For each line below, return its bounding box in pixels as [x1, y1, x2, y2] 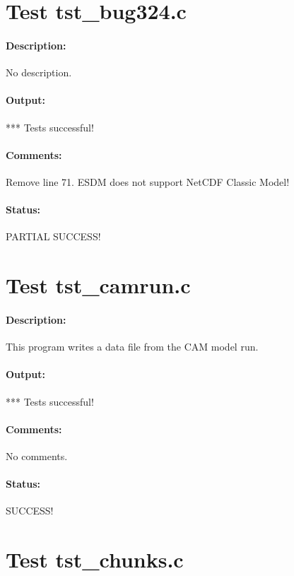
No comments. [6, 448, 68, 463]
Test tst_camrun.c [6, 271, 191, 300]
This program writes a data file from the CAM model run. [6, 339, 259, 354]
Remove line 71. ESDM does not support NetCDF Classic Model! [6, 174, 290, 189]
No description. [6, 65, 72, 80]
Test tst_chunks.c [6, 545, 184, 574]
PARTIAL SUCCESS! [6, 229, 101, 244]
